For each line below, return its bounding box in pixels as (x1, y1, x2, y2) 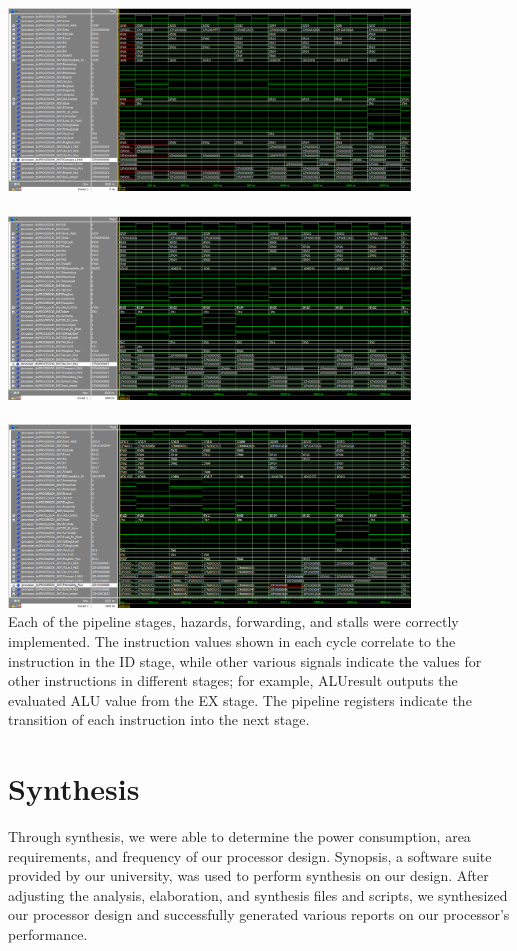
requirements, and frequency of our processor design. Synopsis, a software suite (8, 845, 492, 866)
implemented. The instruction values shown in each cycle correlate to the (8, 630, 456, 651)
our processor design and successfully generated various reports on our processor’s (8, 904, 510, 925)
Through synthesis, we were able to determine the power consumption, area (8, 826, 471, 847)
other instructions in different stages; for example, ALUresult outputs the (8, 670, 458, 691)
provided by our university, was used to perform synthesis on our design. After (8, 865, 489, 886)
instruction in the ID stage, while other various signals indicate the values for (8, 650, 482, 671)
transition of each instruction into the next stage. (8, 709, 310, 730)
